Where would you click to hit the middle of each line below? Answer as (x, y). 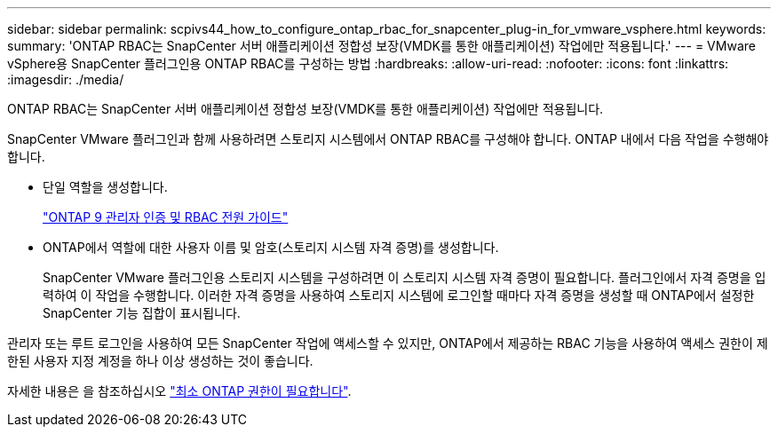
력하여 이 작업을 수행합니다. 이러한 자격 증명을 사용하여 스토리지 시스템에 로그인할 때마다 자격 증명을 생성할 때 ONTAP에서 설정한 (399, 295)
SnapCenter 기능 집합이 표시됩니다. (142, 313)
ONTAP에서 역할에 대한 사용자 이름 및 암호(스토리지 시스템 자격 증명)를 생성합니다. (271, 247)
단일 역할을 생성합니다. (105, 187)
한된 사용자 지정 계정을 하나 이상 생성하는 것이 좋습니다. (160, 361)
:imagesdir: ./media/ (66, 79)
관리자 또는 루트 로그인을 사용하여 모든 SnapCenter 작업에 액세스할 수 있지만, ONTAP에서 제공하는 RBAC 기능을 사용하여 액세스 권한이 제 (388, 343)
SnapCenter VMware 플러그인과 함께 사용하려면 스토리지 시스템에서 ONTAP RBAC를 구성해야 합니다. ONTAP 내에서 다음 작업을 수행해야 (388, 139)
